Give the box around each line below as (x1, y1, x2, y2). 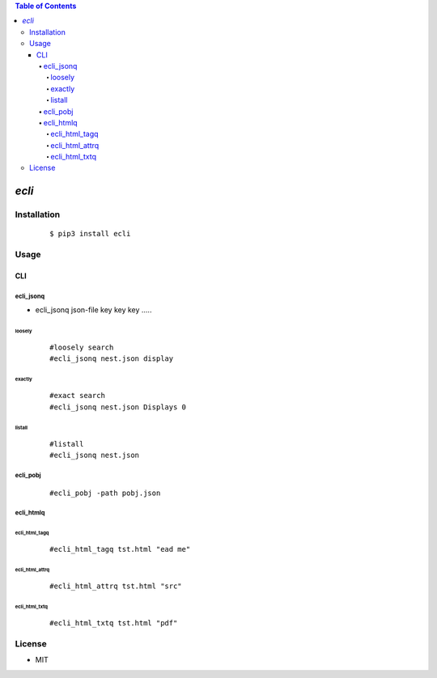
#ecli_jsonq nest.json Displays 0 (49, 402, 186, 412)
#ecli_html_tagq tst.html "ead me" (49, 545, 191, 553)
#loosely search (49, 342, 114, 352)
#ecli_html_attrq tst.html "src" (49, 582, 182, 591)
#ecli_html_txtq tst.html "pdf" (49, 619, 178, 628)
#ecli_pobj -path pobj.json (49, 488, 161, 498)
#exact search (49, 391, 105, 400)
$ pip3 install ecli (49, 229, 131, 239)
